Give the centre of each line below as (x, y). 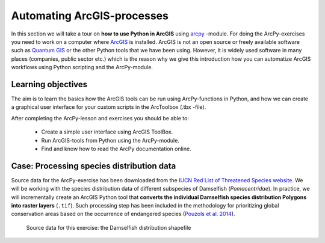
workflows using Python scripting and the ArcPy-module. (82, 67)
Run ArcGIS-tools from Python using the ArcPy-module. (110, 140)
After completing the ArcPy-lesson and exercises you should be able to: (100, 118)
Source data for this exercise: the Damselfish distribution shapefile (109, 227)
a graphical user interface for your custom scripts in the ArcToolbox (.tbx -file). (109, 107)
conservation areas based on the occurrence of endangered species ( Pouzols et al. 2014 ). (123, 214)
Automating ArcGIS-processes (90, 16)
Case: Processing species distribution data (94, 166)
